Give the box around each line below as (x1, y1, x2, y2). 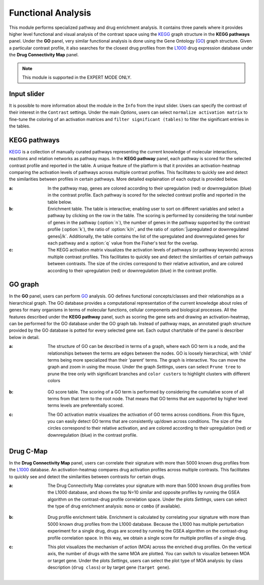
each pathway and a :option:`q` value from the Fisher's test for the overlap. (47, 240, 198, 246)
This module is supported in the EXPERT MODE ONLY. (22, 74, 132, 80)
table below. (47, 199, 72, 205)
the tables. (9, 123, 31, 129)
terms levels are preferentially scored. (47, 402, 124, 409)
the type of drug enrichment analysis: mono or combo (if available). (47, 503, 181, 509)
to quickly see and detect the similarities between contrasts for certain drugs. (9, 473, 166, 480)
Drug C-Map (9, 447, 48, 455)
